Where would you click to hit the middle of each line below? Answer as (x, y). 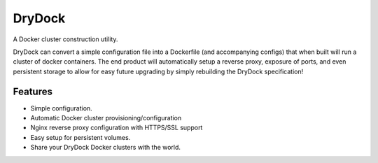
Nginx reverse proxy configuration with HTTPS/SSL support (117, 128)
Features (33, 91)
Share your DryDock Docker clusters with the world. (106, 148)
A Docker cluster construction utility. (65, 39)
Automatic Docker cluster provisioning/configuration (106, 118)
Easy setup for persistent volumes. (80, 137)
